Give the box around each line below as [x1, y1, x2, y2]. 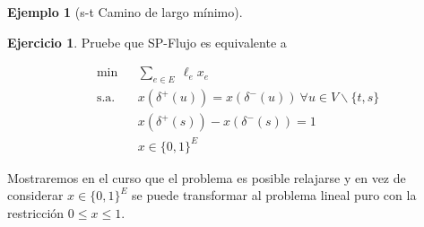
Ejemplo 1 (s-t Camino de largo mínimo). [7, 3, 243, 21]
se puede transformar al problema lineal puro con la [132, 186, 417, 205]
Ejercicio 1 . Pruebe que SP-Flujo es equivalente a [7, 32, 287, 51]
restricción [7, 203, 65, 222]
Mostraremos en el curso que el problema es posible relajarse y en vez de [7, 168, 406, 187]
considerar [7, 186, 64, 205]
